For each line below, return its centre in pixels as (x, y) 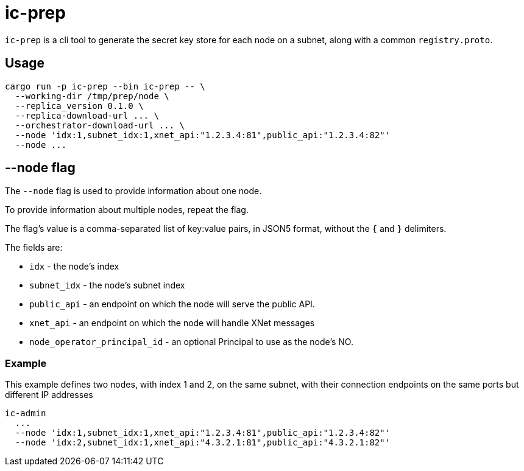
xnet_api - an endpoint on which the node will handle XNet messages (172, 323)
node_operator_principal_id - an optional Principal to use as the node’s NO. (191, 342)
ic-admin (26, 413)
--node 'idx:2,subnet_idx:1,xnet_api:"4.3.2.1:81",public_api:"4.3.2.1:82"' (203, 443)
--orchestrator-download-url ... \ (100, 125)
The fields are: (34, 248)
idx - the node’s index (74, 267)
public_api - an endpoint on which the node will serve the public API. (172, 304)
